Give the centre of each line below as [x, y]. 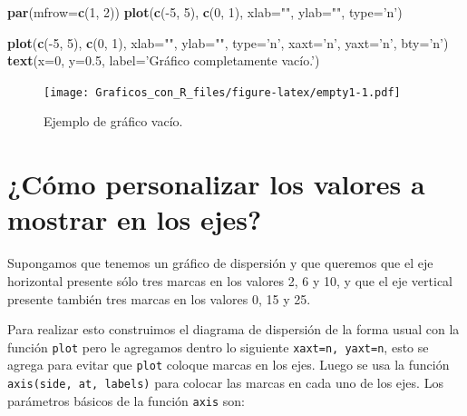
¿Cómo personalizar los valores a [216, 184]
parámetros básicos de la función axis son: [126, 400]
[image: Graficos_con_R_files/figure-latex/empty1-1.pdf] [222, 92]
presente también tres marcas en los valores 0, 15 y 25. [159, 298]
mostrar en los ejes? [135, 219]
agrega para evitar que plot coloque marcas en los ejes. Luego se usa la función [229, 365]
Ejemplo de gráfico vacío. [113, 121]
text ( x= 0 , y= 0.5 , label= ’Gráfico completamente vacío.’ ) [164, 60]
